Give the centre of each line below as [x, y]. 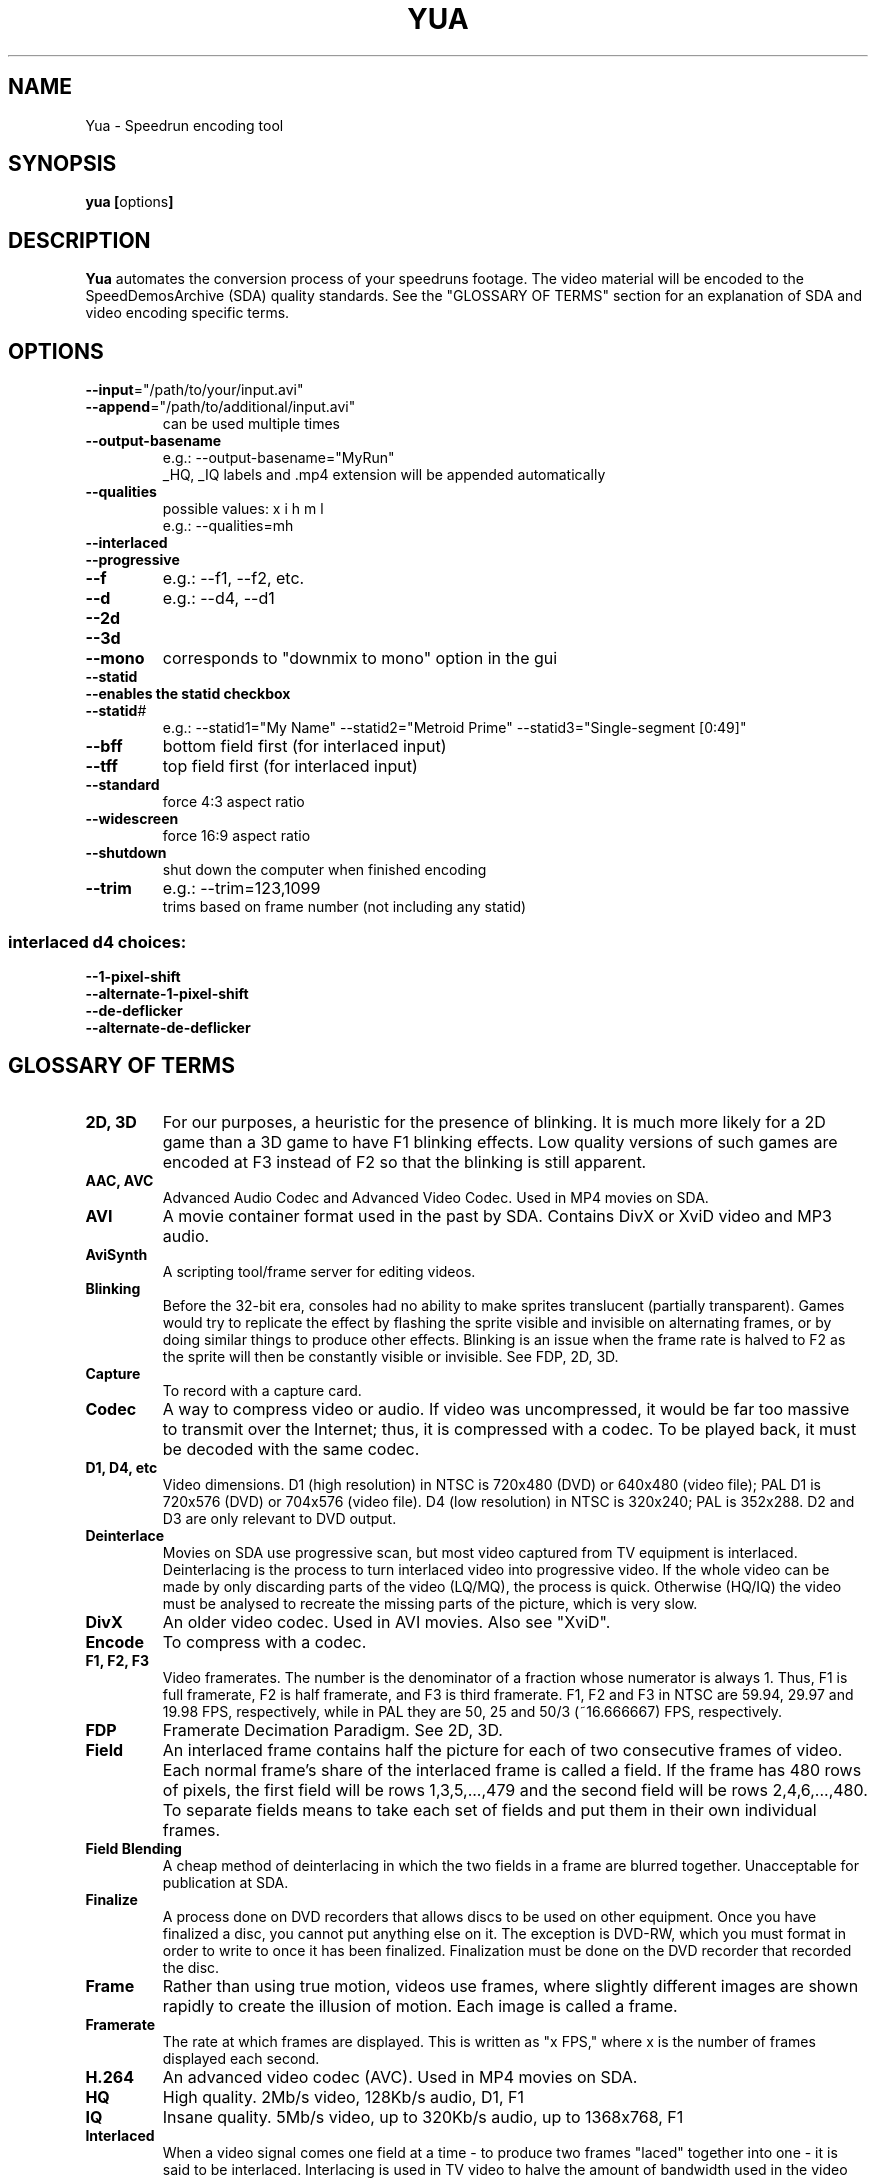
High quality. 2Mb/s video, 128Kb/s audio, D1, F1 [343, 2096]
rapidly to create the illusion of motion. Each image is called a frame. [420, 2005]
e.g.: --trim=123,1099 [241, 888]
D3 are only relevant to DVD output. [279, 1518]
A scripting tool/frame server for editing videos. [319, 1271]
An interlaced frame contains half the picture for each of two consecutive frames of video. [502, 1749]
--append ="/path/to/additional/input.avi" [220, 407]
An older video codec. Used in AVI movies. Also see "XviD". [386, 1621]
